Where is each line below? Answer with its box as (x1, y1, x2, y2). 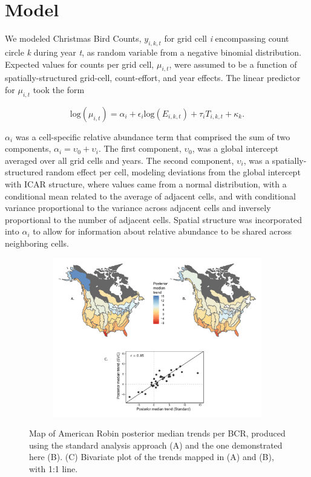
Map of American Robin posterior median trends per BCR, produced (29, 427, 286, 440)
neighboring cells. (5, 237, 69, 250)
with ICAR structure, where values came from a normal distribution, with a (5, 178, 287, 190)
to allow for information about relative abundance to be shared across (33, 225, 292, 238)
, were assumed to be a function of (169, 57, 297, 70)
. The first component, (98, 142, 182, 155)
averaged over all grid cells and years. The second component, (5, 154, 234, 166)
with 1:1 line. (29, 462, 78, 475)
